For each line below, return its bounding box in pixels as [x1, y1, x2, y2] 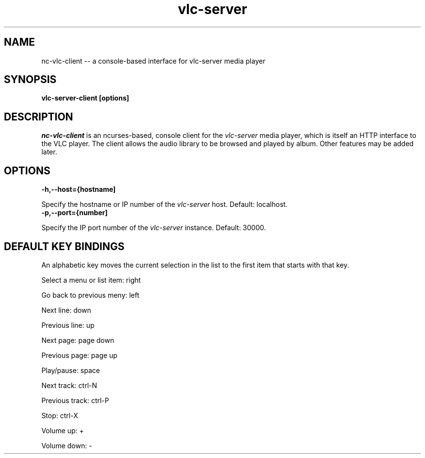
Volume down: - [41, 441, 92, 450]
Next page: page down [41, 336, 114, 344]
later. [41, 148, 57, 156]
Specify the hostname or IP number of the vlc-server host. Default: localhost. [41, 200, 288, 209]
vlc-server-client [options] [41, 94, 129, 102]
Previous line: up [41, 321, 95, 329]
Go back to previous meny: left [41, 290, 140, 299]
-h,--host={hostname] [41, 185, 116, 194]
